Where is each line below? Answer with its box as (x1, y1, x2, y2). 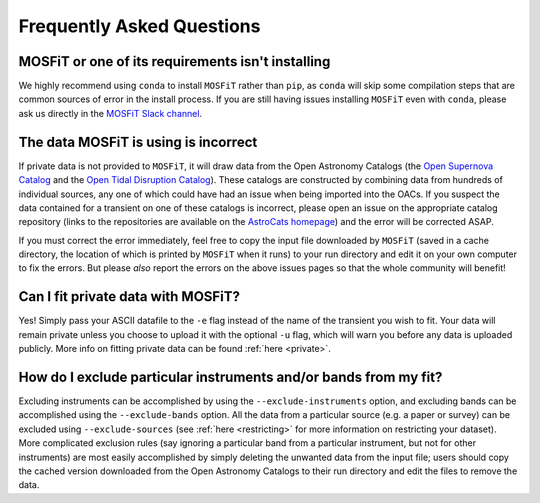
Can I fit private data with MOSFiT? (18, 288, 240, 305)
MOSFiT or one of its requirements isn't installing (18, 53, 331, 70)
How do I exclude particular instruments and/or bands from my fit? (18, 368, 443, 385)
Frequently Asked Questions (18, 15, 261, 37)
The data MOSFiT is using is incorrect (18, 133, 258, 150)
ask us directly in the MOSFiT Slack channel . (18, 107, 203, 119)
